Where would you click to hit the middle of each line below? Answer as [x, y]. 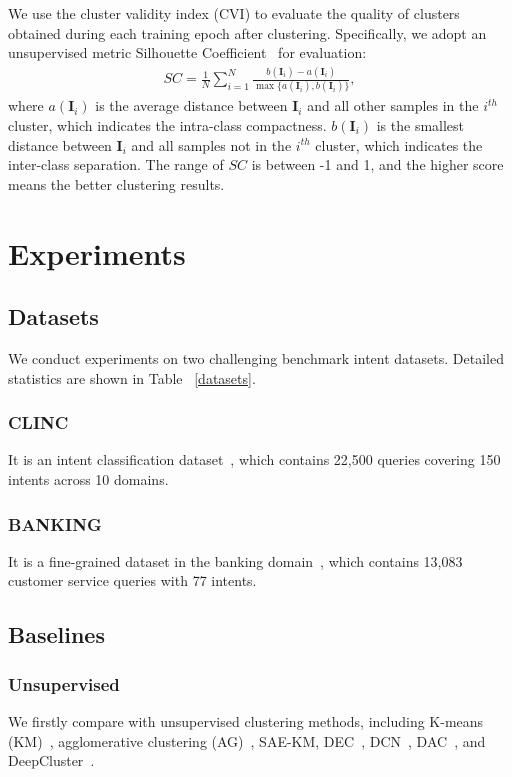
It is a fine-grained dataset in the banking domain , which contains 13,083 [235, 560]
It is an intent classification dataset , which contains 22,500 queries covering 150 [254, 459]
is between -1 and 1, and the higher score [377, 164]
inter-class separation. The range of [116, 164]
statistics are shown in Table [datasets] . [132, 377]
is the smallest [420, 125]
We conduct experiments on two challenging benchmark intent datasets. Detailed [256, 357]
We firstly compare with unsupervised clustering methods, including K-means [246, 720]
